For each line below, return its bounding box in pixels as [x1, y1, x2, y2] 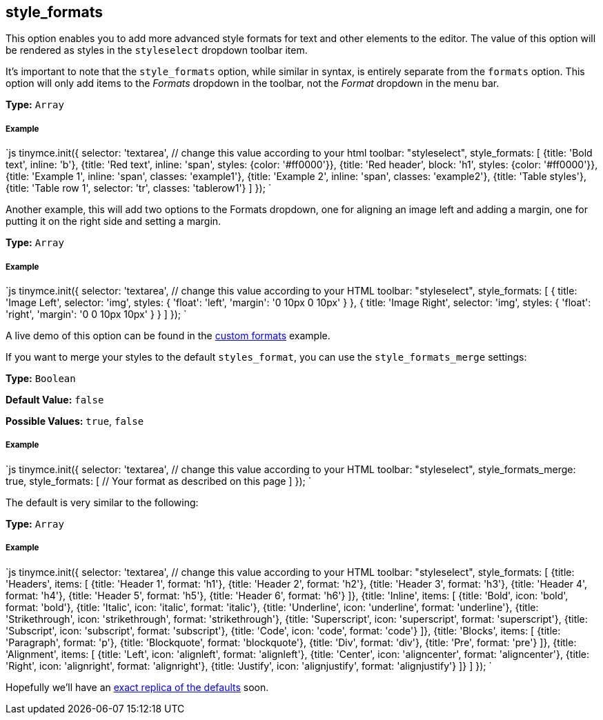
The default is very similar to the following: [6, 496, 199, 508]
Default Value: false [6, 393, 104, 406]
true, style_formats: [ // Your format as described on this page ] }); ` [6, 474, 312, 487]
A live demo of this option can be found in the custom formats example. [6, 329, 330, 341]
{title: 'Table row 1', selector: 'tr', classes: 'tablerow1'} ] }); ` [6, 182, 272, 194]
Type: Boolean [6, 372, 76, 384]
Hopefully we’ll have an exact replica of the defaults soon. [6, 681, 269, 693]
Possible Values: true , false [6, 414, 144, 427]
